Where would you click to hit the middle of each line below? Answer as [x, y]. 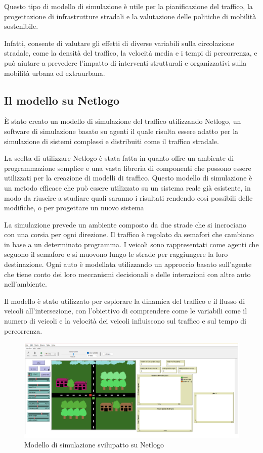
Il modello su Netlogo [62, 100]
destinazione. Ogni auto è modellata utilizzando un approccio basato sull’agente [128, 264]
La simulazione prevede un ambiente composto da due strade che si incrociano [125, 224]
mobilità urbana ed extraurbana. [55, 73]
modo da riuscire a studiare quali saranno [69, 197]
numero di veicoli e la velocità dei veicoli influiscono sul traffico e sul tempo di [125, 321]
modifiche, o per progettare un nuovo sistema [74, 208]
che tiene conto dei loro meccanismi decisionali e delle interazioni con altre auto [127, 274]
